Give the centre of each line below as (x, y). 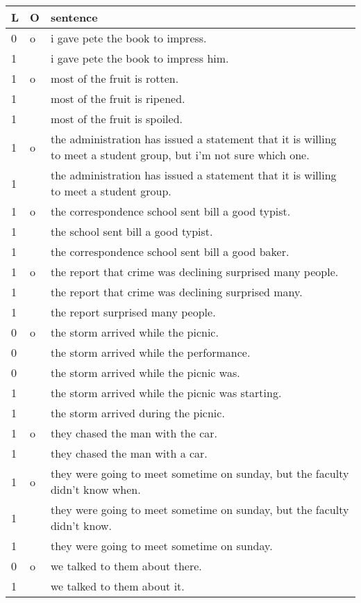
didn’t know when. (95, 489)
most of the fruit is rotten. (115, 78)
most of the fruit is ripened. (118, 98)
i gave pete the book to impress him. (140, 58)
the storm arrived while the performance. (150, 352)
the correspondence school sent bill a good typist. (170, 211)
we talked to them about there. (126, 566)
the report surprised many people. (133, 312)
